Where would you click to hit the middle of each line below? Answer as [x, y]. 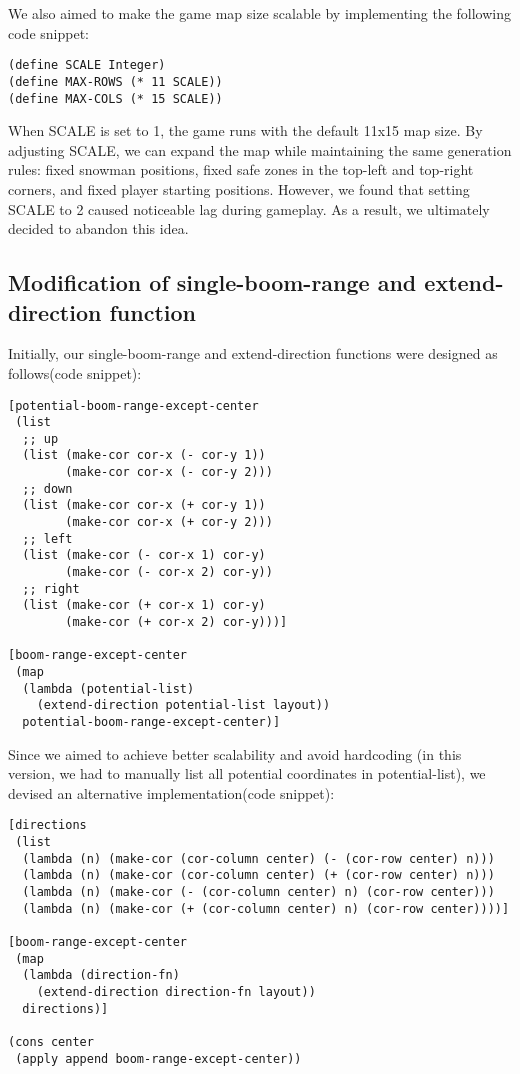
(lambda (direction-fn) [101, 975]
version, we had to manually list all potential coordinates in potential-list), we [247, 773]
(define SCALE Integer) [87, 65]
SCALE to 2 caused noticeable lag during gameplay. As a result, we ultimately [249, 208]
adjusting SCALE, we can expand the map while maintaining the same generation [260, 149]
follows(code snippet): [75, 372]
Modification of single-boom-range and [212, 282]
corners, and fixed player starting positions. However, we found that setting [239, 188]
